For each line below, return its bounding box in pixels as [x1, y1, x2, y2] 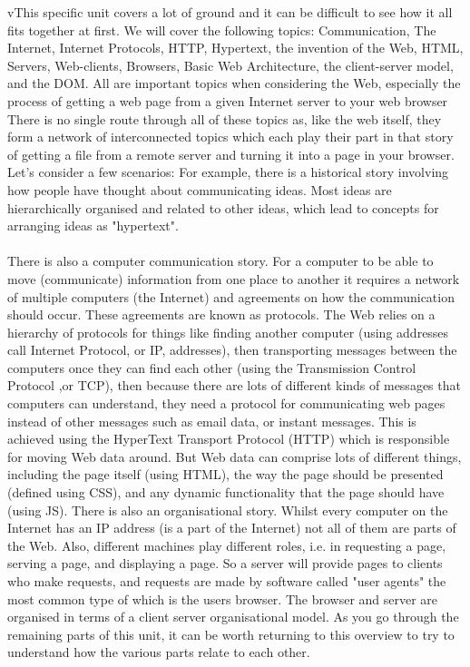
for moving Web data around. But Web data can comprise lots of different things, [7, 446, 462, 466]
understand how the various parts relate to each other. [7, 642, 310, 662]
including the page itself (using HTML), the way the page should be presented [7, 465, 444, 484]
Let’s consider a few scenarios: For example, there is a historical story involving [7, 162, 449, 181]
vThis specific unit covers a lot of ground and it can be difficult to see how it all [7, 3, 453, 21]
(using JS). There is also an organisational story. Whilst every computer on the [7, 500, 448, 519]
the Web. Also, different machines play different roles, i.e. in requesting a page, [7, 535, 446, 554]
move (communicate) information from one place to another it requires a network [7, 269, 460, 288]
